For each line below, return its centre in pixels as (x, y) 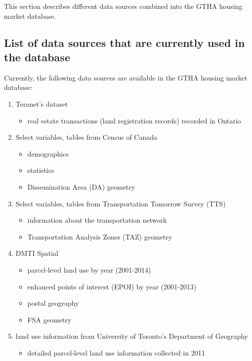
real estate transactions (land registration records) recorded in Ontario (134, 120)
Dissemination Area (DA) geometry (81, 186)
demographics (48, 153)
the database (37, 57)
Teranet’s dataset (42, 103)
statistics (41, 170)
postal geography (53, 303)
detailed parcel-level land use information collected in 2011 (116, 352)
